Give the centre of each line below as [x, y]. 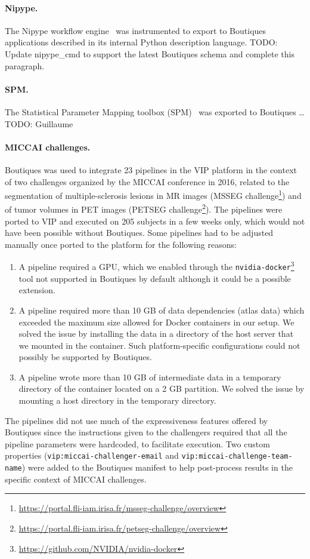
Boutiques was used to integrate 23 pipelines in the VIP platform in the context [151, 169]
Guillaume [54, 123]
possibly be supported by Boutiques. [85, 357]
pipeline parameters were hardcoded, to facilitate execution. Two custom [137, 443]
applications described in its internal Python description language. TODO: [141, 42]
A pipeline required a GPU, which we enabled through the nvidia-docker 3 [156, 266]
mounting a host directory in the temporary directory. [117, 400]
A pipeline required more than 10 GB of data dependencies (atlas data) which [162, 310]
